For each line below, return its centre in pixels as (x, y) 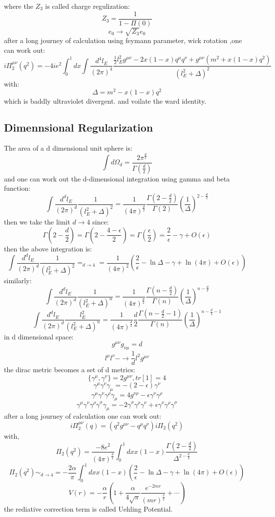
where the (19, 6)
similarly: (18, 281)
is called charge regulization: (87, 6)
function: (17, 188)
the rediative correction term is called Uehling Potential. (88, 508)
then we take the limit (37, 222)
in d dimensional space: (39, 336)
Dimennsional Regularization (79, 127)
